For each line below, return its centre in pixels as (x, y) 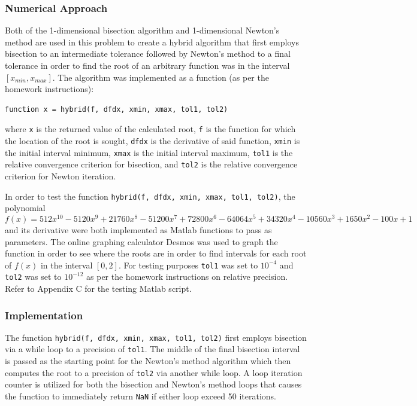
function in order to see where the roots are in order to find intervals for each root (156, 253)
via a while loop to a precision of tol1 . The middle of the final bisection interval (152, 349)
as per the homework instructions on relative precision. (187, 277)
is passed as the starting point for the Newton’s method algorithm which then (148, 361)
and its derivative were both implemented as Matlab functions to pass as (138, 229)
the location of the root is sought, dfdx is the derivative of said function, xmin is (152, 141)
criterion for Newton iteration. (61, 176)
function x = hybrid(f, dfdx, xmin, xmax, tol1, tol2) (117, 109)
